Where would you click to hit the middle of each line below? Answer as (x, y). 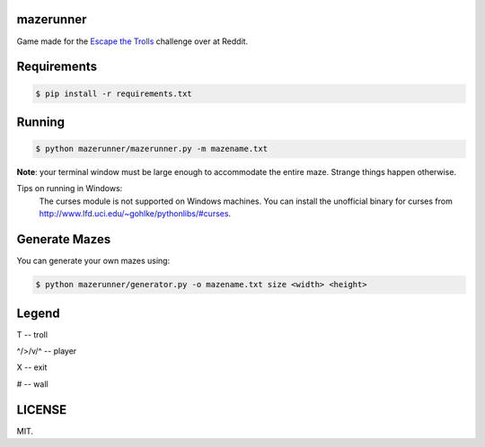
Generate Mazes (64, 239)
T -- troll (32, 334)
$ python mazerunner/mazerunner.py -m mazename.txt (152, 149)
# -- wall (32, 384)
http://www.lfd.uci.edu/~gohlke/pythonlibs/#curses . (135, 214)
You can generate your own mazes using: (93, 261)
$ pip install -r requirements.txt (114, 93)
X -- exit (32, 367)
